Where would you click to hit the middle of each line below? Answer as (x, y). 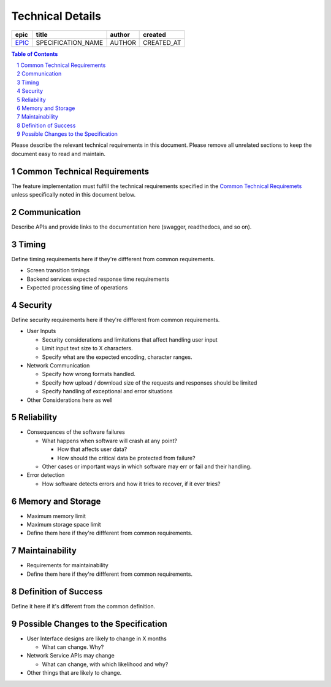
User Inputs (41, 331)
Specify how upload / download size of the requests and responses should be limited (150, 383)
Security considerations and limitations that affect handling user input (130, 340)
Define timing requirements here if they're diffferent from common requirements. (113, 259)
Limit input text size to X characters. (87, 348)
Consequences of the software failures (76, 432)
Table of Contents (35, 54)
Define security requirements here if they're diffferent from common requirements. (116, 320)
